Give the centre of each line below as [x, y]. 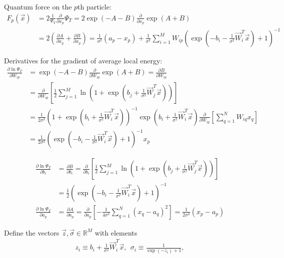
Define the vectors [32, 232]
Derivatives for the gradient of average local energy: [83, 60]
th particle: [94, 6]
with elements [116, 232]
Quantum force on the [38, 6]
